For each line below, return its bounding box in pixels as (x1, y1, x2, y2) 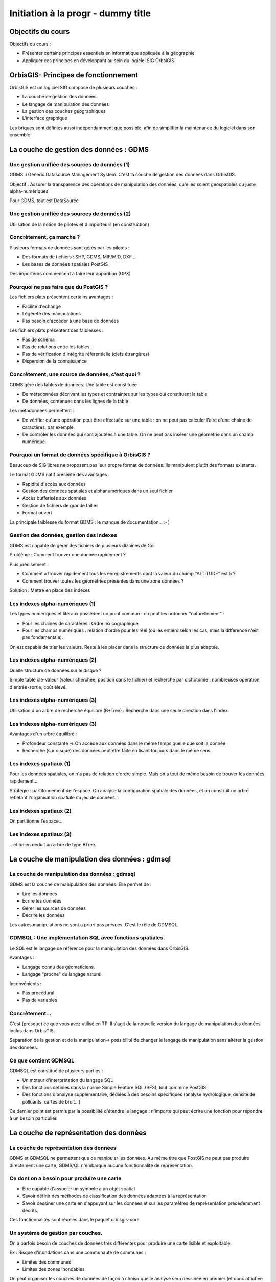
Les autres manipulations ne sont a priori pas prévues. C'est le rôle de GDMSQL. (9, 922, 179, 928)
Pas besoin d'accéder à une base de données (22, 318, 119, 324)
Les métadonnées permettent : (9, 408, 75, 414)
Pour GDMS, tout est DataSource (9, 197, 79, 204)
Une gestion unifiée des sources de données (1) (9, 161, 130, 168)
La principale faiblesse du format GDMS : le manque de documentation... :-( (9, 518, 169, 525)
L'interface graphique (22, 115, 67, 122)
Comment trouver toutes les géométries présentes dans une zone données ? (22, 577, 184, 584)
